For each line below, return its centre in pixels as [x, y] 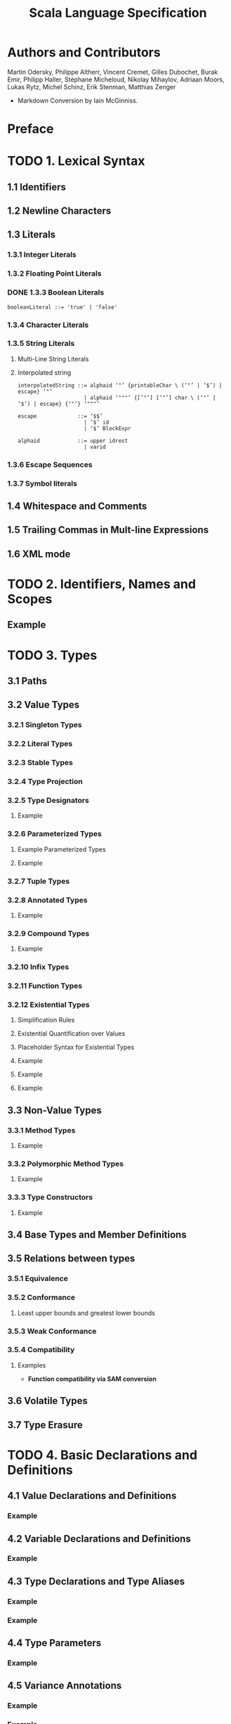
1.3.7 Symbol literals [42, 483]
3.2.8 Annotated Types [47, 900]
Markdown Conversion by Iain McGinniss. [78, 101]
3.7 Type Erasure [45, 1425]
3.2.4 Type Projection [45, 782]
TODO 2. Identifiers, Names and [102, 584]
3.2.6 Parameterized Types [54, 834]
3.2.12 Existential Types [48, 1005]
